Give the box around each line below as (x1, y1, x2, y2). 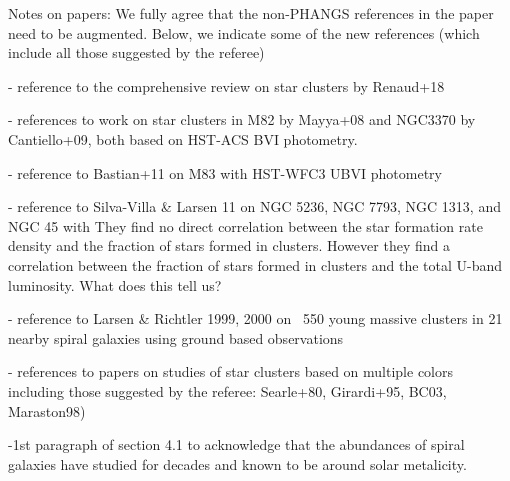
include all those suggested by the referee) (8, 42, 265, 63)
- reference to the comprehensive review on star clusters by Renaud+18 (8, 75, 445, 96)
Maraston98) (8, 400, 86, 421)
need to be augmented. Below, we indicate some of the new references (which (8, 22, 480, 43)
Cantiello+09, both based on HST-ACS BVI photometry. (8, 128, 358, 149)
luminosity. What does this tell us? (8, 274, 222, 295)
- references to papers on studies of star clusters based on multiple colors (8, 361, 453, 382)
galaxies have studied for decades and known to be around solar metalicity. (8, 453, 467, 474)
